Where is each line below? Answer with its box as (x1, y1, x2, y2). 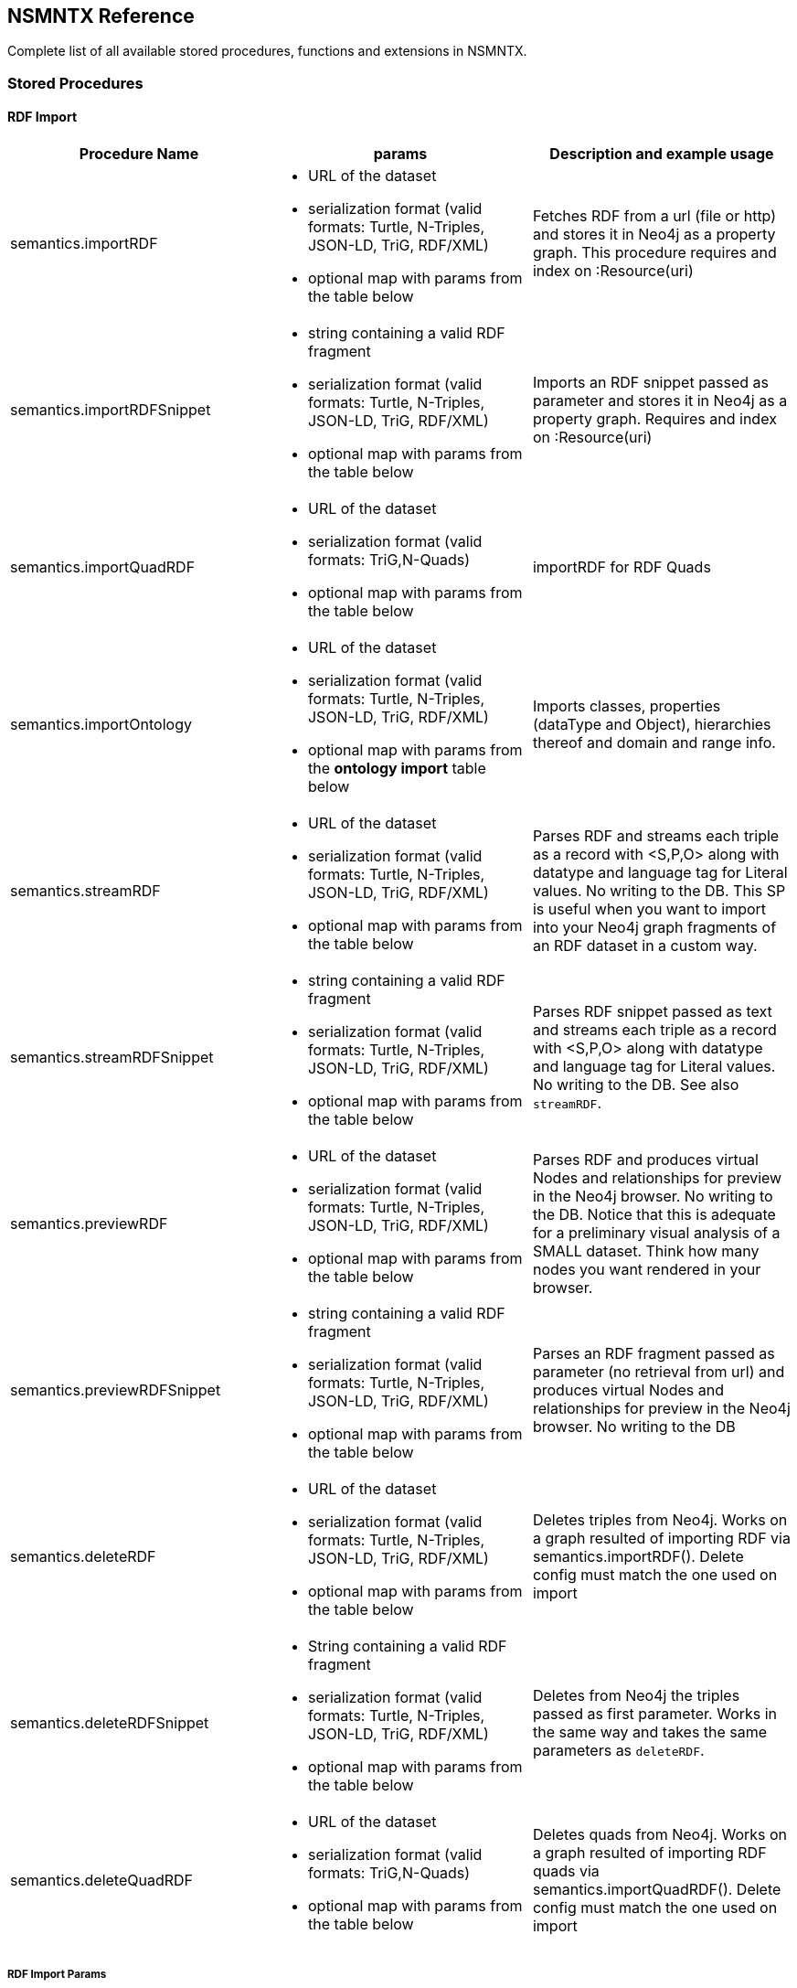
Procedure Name (79, 144, 199, 164)
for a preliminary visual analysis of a (532, 1224, 781, 1243)
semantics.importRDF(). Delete (532, 1547, 744, 1566)
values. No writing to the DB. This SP (532, 882, 786, 901)
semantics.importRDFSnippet (10, 401, 211, 420)
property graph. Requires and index (532, 410, 777, 429)
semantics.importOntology (10, 715, 192, 734)
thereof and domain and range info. (532, 733, 776, 753)
